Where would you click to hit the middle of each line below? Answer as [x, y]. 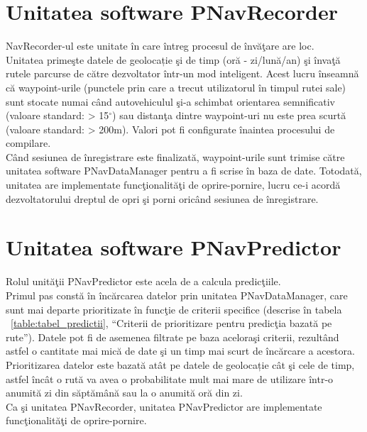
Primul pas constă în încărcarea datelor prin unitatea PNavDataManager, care [177, 295]
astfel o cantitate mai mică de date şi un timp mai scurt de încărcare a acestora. [180, 351]
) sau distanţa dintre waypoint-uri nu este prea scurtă [229, 115]
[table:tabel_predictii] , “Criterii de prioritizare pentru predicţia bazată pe [171, 323]
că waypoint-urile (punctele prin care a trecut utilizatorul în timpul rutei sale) [176, 87]
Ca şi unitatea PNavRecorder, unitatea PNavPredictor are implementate [164, 406]
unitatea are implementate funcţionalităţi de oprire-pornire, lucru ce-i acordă [173, 185]
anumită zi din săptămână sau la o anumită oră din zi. [124, 393]
